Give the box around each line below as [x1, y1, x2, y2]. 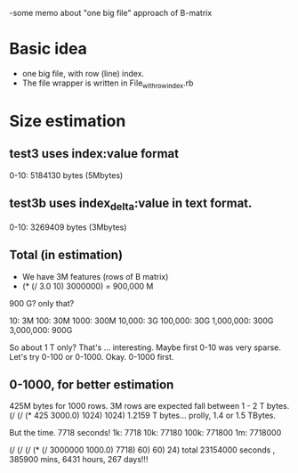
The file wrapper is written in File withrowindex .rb [21, 77, 194, 90]
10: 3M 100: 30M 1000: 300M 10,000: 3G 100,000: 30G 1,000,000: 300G [9, 315, 274, 326]
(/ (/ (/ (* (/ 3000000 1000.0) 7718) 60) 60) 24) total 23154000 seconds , [9, 444, 276, 455]
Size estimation [9, 110, 126, 131]
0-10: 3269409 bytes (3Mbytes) [9, 222, 127, 232]
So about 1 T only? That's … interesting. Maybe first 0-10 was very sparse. [9, 342, 282, 353]
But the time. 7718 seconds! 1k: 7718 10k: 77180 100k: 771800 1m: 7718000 [9, 428, 282, 438]
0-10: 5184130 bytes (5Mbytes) [9, 169, 124, 181]
